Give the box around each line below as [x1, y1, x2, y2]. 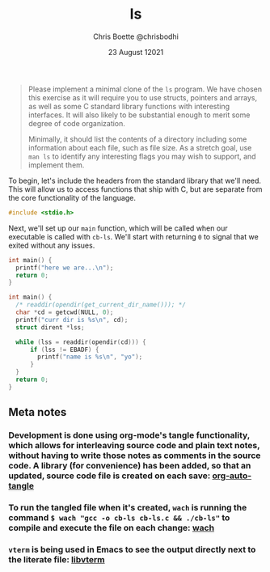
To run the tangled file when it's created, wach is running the [8, 502, 247, 514]
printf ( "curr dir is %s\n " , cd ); [15, 316, 129, 324]
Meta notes [8, 405, 67, 419]
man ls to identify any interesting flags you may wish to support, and [27, 151, 256, 161]
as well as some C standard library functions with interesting [27, 101, 230, 111]
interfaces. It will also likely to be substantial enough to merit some [27, 110, 251, 120]
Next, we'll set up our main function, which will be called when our [8, 223, 228, 233]
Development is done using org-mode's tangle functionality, [8, 430, 251, 441]
